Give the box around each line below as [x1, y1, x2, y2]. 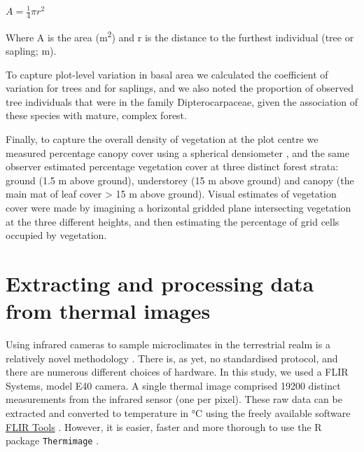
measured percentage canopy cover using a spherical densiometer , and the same [6, 145, 349, 160]
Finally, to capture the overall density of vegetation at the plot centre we [6, 132, 318, 146]
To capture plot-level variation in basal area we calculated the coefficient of [6, 67, 328, 81]
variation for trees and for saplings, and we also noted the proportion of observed [6, 81, 353, 95]
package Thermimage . [6, 433, 99, 448]
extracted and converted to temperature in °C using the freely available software [6, 406, 351, 420]
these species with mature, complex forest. [6, 108, 187, 123]
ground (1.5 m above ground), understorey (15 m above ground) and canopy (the [6, 172, 354, 187]
